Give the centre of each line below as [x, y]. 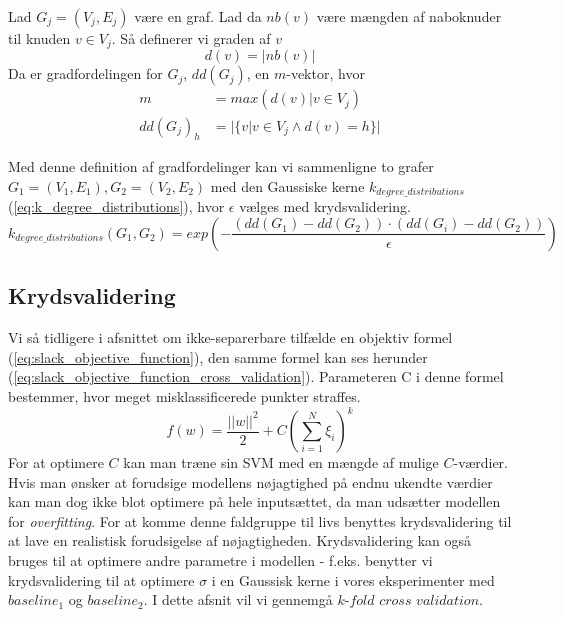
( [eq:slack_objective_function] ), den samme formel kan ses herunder [218, 356]
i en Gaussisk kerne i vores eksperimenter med [353, 579]
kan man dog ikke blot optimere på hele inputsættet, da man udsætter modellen [254, 501]
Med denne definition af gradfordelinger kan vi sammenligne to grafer [221, 166]
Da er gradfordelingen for [85, 73]
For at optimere [56, 462]
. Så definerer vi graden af [191, 38]
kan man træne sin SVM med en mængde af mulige [281, 462]
